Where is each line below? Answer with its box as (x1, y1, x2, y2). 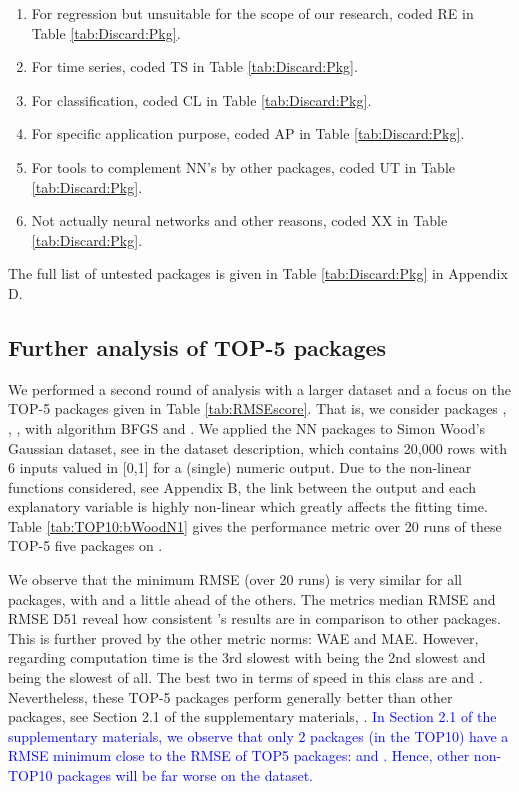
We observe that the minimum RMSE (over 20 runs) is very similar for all (8, 569, 462, 590)
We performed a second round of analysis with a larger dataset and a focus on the (8, 378, 512, 399)
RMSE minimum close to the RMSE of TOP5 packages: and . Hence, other (8, 745, 470, 766)
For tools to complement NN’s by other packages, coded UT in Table (31, 156, 455, 177)
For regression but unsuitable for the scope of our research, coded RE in (31, 3, 474, 23)
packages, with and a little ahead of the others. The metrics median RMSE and (8, 588, 496, 609)
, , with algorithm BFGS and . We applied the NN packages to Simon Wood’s (8, 417, 486, 438)
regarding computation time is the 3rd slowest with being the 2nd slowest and (8, 647, 486, 668)
